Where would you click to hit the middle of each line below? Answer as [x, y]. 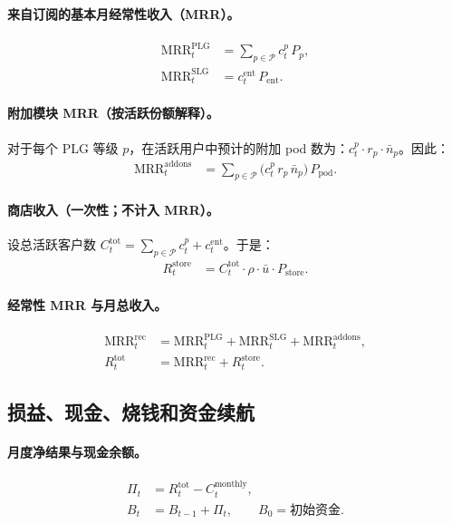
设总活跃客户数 [52, 244]
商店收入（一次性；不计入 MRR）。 [113, 209]
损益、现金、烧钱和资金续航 [131, 412]
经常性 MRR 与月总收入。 [87, 304]
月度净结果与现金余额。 [77, 452]
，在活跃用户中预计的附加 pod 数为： [239, 147]
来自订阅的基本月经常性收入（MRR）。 [124, 13]
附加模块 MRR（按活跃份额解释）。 [113, 113]
